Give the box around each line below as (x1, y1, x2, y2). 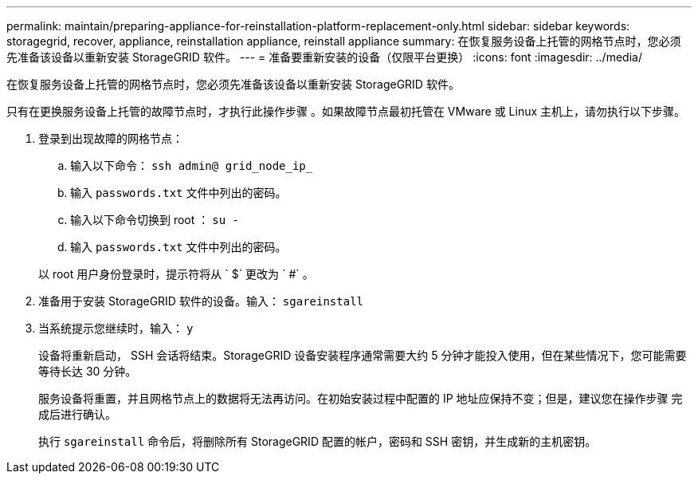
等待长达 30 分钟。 (38, 364, 137, 378)
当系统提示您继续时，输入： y (38, 321, 194, 335)
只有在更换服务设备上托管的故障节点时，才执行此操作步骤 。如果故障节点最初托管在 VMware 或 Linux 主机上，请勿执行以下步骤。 (6, 104, 686, 118)
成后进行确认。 (38, 407, 116, 421)
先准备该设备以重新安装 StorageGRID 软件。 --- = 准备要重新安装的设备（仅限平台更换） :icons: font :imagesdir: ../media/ (6, 50, 642, 64)
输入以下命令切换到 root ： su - (70, 213, 239, 226)
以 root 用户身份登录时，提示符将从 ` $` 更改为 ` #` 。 (38, 267, 314, 281)
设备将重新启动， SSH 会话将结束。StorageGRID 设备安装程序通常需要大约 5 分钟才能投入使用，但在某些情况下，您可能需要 (38, 348, 687, 362)
